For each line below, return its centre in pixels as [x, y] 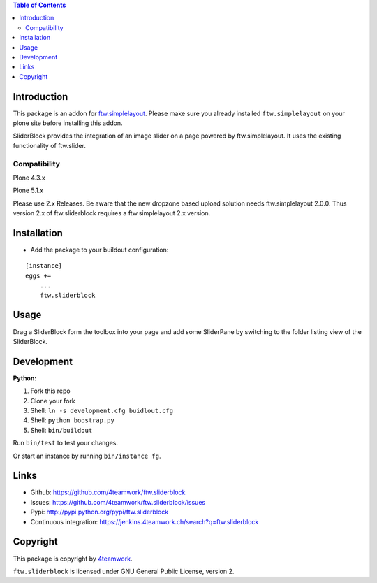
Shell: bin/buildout [61, 430]
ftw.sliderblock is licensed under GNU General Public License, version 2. [124, 571]
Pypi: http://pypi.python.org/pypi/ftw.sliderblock [99, 512]
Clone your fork [53, 401]
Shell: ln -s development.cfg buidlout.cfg [102, 410]
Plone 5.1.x [28, 190]
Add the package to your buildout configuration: [99, 250]
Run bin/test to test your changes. [66, 443]
